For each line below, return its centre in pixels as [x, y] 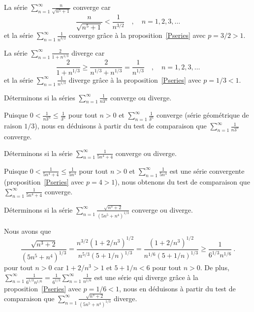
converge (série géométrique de [203, 115]
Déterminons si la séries [40, 97]
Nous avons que [28, 231]
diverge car [88, 52]
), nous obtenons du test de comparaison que [182, 182]
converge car [92, 7]
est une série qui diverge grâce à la [146, 277]
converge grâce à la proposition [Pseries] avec [137, 35]
